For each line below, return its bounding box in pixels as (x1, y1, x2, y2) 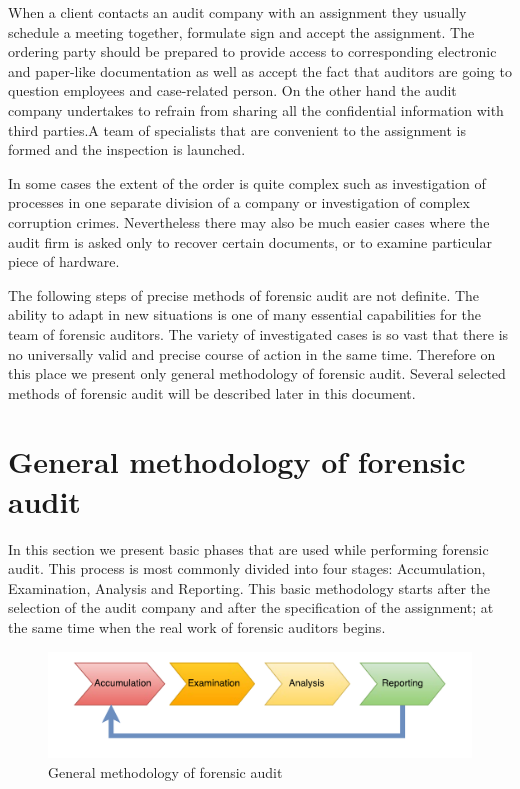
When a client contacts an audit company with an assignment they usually (8, 2, 467, 22)
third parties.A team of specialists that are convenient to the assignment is (8, 119, 466, 140)
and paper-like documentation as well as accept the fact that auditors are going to (8, 60, 512, 81)
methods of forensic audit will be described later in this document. (8, 382, 416, 403)
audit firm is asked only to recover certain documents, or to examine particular (8, 231, 492, 252)
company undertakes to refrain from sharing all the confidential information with (8, 99, 504, 120)
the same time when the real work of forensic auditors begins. (8, 616, 386, 637)
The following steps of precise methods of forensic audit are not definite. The (8, 284, 480, 305)
